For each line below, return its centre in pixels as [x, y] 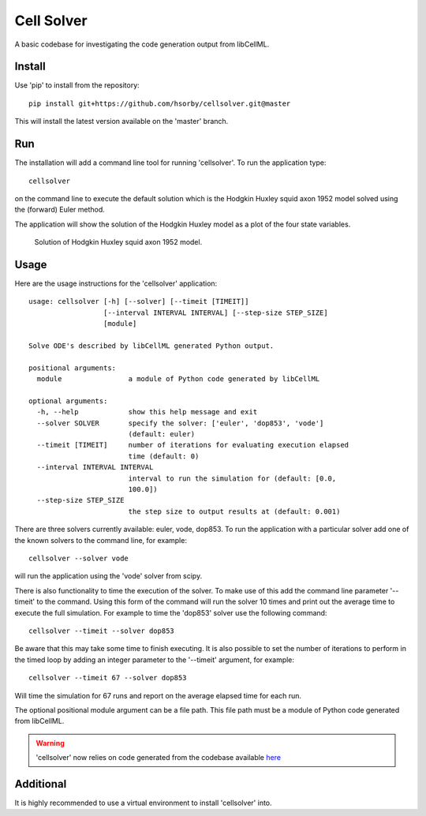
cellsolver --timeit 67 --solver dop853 [108, 678]
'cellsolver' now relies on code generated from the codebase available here [159, 758]
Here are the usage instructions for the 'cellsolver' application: [116, 283]
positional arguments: [73, 368]
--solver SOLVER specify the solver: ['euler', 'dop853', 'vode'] [180, 423]
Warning [50, 743]
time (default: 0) [164, 456]
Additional [41, 784]
